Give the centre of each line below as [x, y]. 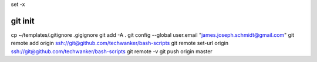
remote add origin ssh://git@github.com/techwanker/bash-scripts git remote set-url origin [120, 43]
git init [23, 21]
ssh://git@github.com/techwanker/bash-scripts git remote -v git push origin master [112, 51]
